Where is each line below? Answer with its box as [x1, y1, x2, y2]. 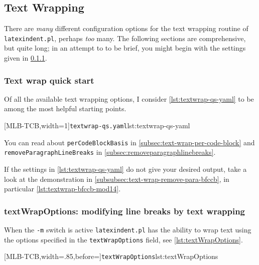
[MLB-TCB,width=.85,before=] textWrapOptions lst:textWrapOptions [4, 251, 218, 261]
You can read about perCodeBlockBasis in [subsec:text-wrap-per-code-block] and [4, 137, 255, 147]
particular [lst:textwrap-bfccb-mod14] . [4, 183, 121, 194]
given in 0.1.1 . [4, 53, 47, 63]
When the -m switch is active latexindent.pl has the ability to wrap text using [4, 224, 251, 235]
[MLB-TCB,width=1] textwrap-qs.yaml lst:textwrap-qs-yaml [4, 120, 190, 131]
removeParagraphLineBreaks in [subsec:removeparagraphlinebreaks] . [4, 147, 216, 157]
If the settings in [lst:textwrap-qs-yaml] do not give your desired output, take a [4, 164, 247, 174]
